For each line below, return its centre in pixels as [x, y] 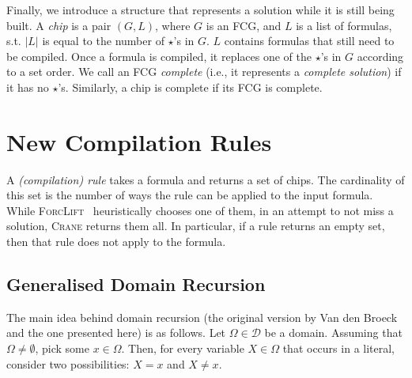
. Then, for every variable [183, 348]
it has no [28, 87]
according [380, 56]
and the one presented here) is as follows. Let [116, 333]
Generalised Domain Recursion [136, 284]
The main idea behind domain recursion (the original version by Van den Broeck [202, 317]
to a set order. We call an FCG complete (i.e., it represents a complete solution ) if [204, 72]
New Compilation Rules [139, 141]
